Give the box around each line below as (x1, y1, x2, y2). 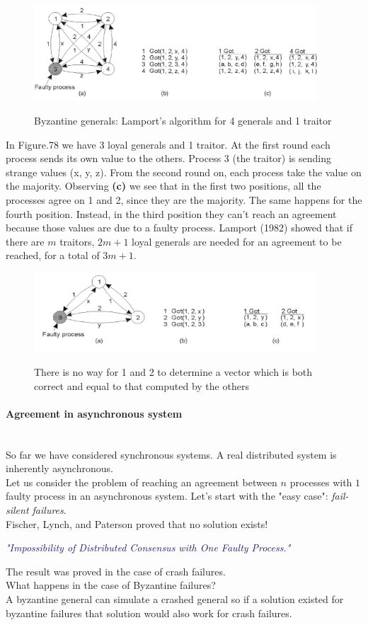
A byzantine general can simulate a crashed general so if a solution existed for (6, 591, 344, 606)
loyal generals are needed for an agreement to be (132, 234, 342, 248)
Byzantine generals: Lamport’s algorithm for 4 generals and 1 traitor (34, 113, 332, 127)
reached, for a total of (6, 248, 100, 263)
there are (6, 234, 45, 248)
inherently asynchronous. (6, 461, 113, 476)
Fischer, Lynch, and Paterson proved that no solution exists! (6, 516, 268, 531)
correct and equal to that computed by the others (34, 378, 249, 393)
